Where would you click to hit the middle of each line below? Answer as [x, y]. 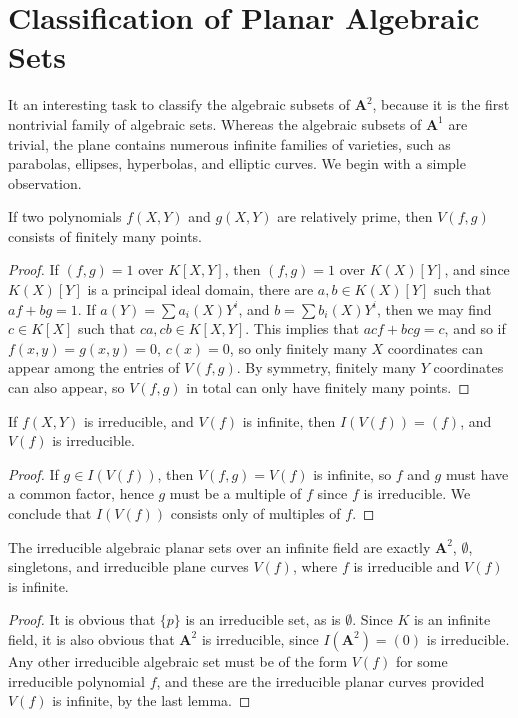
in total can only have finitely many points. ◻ [328, 387]
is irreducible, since [260, 638]
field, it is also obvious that [91, 638]
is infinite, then [289, 420]
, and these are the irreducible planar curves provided [320, 680]
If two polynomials [65, 216]
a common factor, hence [81, 493]
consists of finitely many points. [105, 235]
